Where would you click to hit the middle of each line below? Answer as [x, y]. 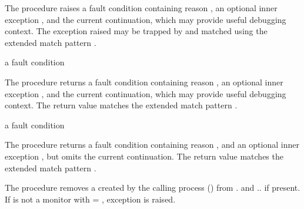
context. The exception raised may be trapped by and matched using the [136, 31]
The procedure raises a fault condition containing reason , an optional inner [141, 8]
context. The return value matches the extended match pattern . [121, 105]
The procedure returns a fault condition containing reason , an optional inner [144, 82]
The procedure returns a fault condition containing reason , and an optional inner [152, 145]
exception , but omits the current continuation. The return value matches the [144, 156]
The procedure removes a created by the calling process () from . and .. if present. [153, 188]
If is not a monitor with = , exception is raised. [90, 199]
